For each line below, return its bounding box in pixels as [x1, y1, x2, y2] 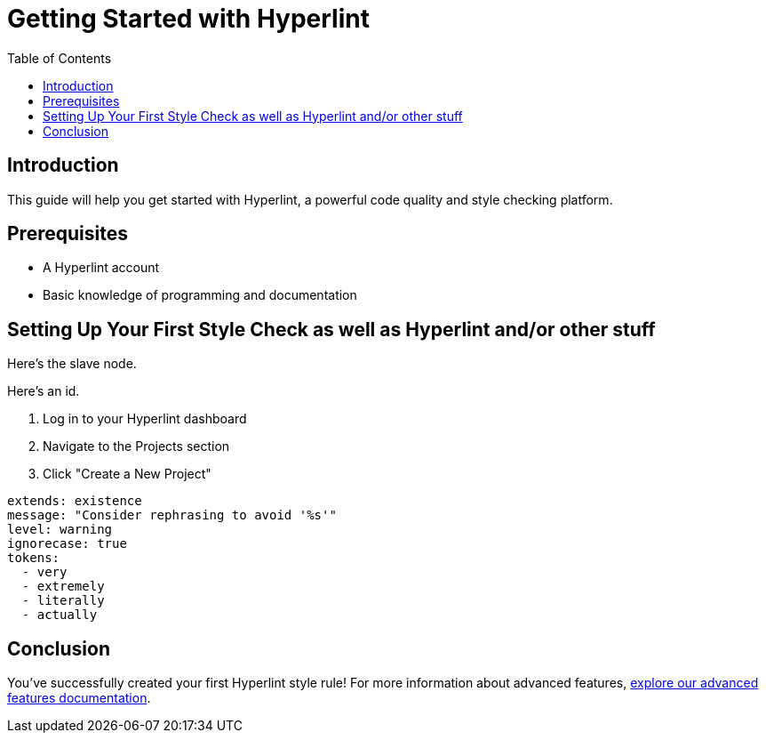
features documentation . [7, 690, 151, 706]
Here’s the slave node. [7, 356, 137, 372]
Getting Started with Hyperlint [7, 4, 370, 34]
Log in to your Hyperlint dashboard [43, 411, 247, 427]
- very [21, 565, 68, 580]
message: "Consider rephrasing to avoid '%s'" [7, 508, 337, 523]
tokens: [7, 551, 60, 566]
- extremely [21, 579, 105, 594]
